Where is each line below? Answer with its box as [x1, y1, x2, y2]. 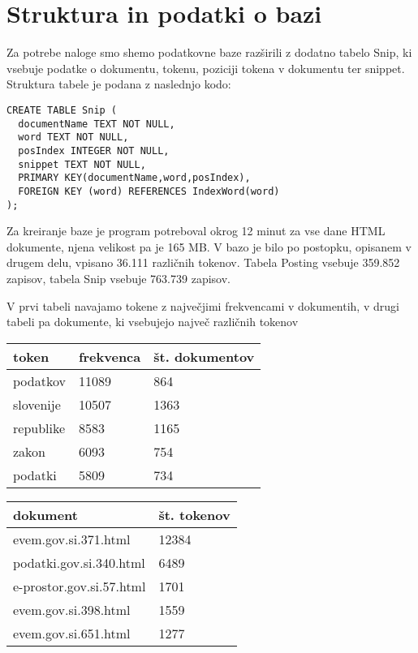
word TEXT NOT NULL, [18, 131, 129, 144]
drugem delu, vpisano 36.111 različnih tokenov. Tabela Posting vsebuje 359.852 [6, 254, 400, 271]
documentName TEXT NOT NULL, [18, 118, 175, 130]
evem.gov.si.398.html [13, 599, 131, 619]
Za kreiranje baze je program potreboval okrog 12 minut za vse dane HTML [6, 222, 386, 239]
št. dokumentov [153, 346, 255, 366]
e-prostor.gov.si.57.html [13, 576, 146, 595]
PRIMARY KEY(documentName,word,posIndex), [18, 172, 251, 184]
